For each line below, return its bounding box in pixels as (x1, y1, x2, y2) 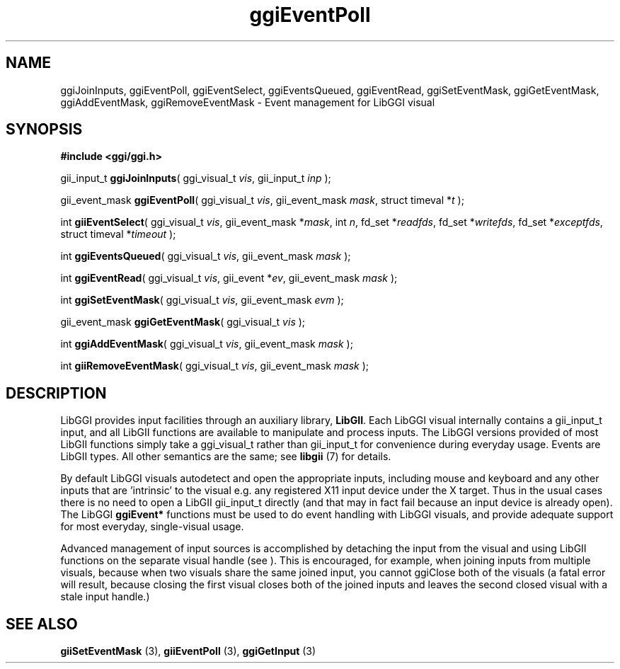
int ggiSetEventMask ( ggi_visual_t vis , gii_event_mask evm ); (60, 294, 344, 307)
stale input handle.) (60, 590, 150, 603)
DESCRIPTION (6, 384, 107, 402)
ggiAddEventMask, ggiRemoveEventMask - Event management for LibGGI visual (60, 96, 435, 108)
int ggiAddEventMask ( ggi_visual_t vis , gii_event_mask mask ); (60, 338, 353, 350)
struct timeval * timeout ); (60, 228, 176, 241)
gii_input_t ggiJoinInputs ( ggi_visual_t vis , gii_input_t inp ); (60, 172, 331, 185)
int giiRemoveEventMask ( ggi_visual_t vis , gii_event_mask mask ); (60, 360, 369, 372)
